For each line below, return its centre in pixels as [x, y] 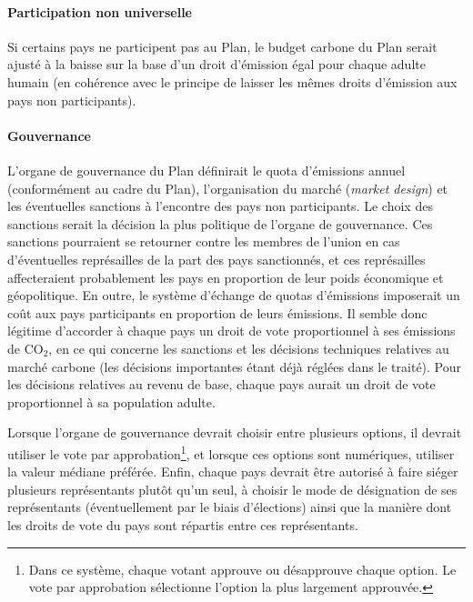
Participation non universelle [100, 11]
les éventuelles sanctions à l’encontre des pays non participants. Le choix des [220, 206]
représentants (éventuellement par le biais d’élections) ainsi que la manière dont [230, 507]
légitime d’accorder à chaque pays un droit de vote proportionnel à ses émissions [231, 331]
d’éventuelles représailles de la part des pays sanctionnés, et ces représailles [216, 259]
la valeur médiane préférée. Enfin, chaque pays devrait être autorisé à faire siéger [233, 472]
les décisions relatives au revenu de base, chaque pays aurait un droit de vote [221, 384]
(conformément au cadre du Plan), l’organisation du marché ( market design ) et [228, 188]
